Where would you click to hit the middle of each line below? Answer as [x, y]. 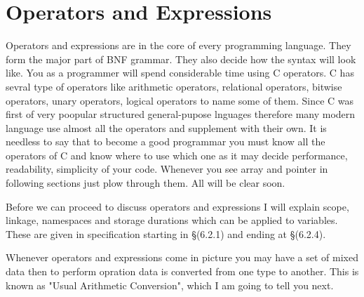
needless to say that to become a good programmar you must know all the [166, 141]
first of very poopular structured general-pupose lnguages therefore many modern [181, 114]
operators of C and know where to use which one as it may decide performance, [177, 155]
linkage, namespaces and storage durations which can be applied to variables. [172, 220]
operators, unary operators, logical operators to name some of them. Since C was [180, 100]
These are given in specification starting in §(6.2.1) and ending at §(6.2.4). [166, 233]
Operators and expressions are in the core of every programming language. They [178, 45]
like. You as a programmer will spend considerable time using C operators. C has [180, 73]
